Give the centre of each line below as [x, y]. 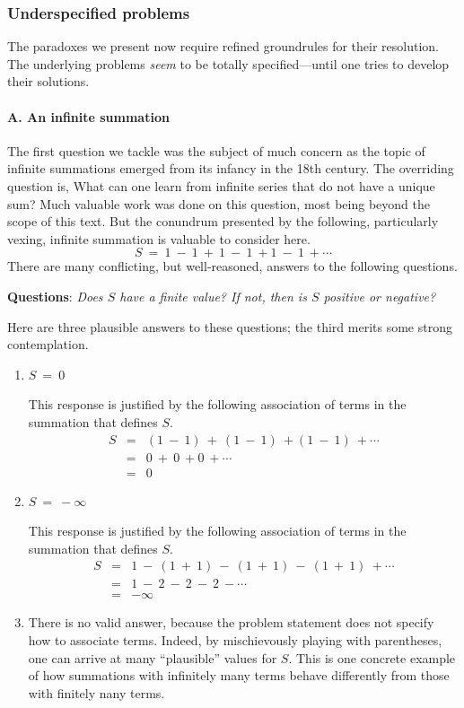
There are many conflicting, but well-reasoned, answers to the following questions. [232, 266]
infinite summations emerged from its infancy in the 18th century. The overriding [231, 168]
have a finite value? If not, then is [213, 296]
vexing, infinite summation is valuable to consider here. [159, 238]
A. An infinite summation [88, 116]
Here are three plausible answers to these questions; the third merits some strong [230, 326]
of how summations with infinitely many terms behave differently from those [239, 675]
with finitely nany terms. [96, 692]
